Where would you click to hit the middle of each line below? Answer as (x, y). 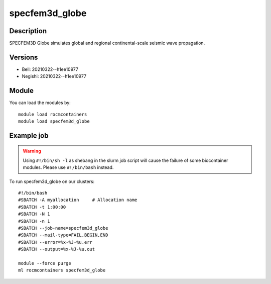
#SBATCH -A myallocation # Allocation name (78, 200)
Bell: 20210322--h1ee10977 (50, 69)
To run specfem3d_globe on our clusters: (52, 181)
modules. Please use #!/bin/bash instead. (68, 167)
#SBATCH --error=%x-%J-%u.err (55, 242)
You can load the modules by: (40, 103)
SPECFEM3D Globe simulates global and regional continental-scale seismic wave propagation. (107, 43)
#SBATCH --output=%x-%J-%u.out (57, 249)
